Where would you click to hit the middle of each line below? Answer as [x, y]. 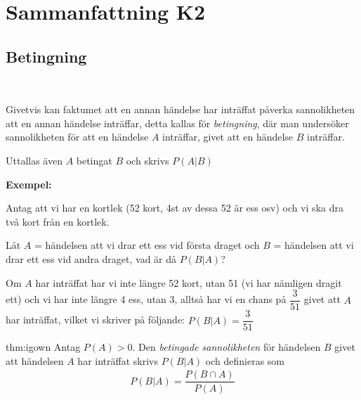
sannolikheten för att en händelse [77, 137]
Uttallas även [34, 160]
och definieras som [245, 360]
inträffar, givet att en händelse [228, 137]
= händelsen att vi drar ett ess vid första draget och [147, 245]
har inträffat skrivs [118, 360]
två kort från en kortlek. [58, 221]
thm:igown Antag [43, 347]
